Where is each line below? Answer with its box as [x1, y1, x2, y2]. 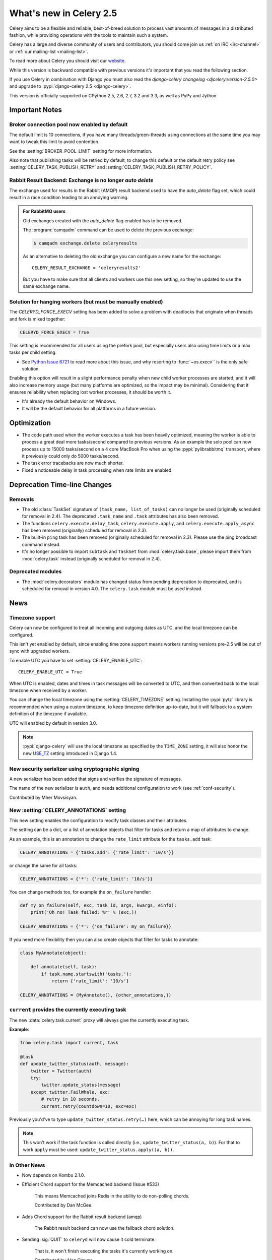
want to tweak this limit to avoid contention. [9, 139, 100, 145]
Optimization [9, 418, 51, 427]
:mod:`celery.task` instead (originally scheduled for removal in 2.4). [22, 555, 161, 561]
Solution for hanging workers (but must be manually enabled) [9, 298, 163, 305]
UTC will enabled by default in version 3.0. [9, 720, 98, 726]
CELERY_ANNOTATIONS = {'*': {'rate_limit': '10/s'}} [20, 876, 153, 881]
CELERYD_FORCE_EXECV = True [20, 329, 89, 335]
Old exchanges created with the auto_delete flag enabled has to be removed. [23, 217, 183, 224]
